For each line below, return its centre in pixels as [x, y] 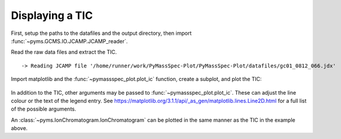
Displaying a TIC [52, 15]
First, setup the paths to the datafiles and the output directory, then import [101, 33]
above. [19, 128]
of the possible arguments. [43, 109]
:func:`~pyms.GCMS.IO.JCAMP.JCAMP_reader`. [69, 41]
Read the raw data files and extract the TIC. [64, 52]
